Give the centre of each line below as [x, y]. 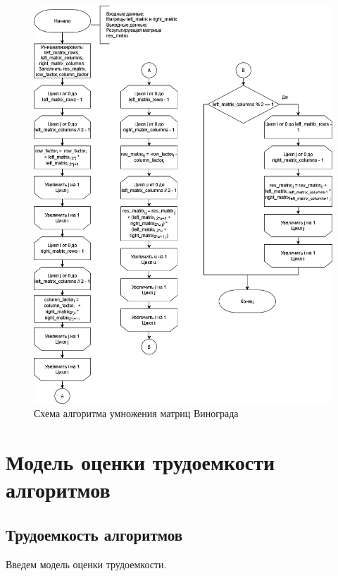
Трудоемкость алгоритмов [94, 534]
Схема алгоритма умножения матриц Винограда [136, 413]
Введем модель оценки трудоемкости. [86, 564]
